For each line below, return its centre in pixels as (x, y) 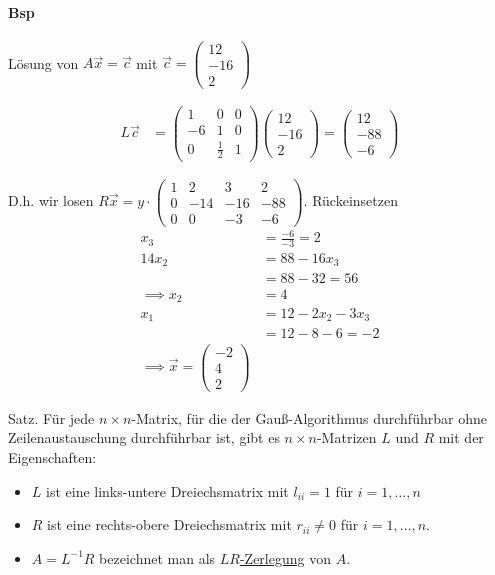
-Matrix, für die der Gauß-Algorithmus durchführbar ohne (309, 417)
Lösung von (43, 62)
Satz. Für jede (51, 417)
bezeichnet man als (157, 557)
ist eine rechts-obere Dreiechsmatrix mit (169, 524)
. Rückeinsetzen (350, 200)
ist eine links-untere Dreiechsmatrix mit (167, 490)
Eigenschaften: (52, 456)
